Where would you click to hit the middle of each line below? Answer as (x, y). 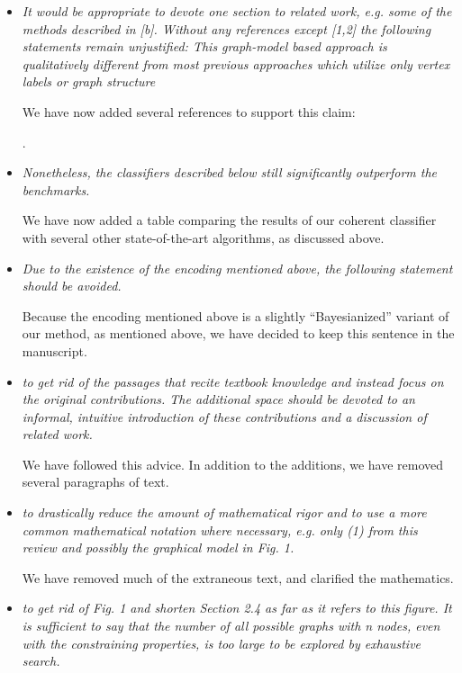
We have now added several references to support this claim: (189, 111)
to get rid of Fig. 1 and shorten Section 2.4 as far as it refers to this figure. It (237, 608)
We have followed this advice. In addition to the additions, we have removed (233, 464)
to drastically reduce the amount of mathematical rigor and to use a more (224, 512)
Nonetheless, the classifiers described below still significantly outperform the (230, 172)
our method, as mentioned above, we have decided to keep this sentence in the (238, 333)
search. (41, 661)
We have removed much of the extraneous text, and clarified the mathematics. (238, 577)
